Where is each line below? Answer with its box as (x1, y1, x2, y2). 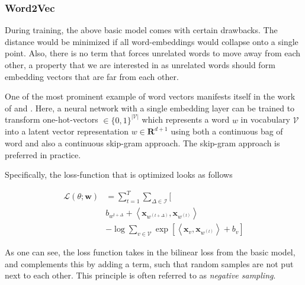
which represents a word (142, 113, 230, 126)
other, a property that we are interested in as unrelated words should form (5, 59, 275, 71)
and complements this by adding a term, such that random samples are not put (5, 257, 294, 270)
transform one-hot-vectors (5, 113, 98, 126)
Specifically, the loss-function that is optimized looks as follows (5, 168, 233, 181)
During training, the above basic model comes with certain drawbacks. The (5, 24, 278, 36)
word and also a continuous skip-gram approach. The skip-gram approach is (5, 137, 280, 149)
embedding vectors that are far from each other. (5, 70, 179, 82)
